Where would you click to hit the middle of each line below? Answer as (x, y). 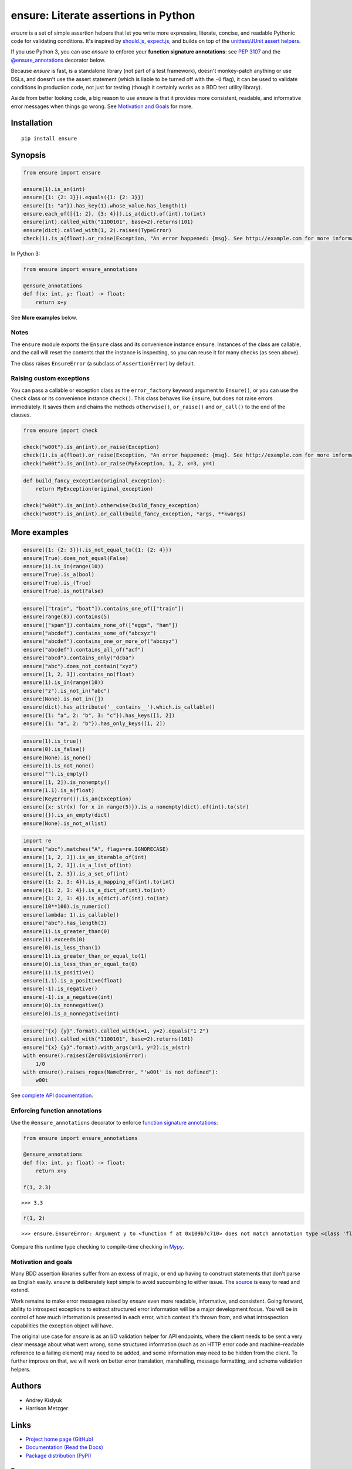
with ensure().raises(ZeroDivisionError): (85, 1056)
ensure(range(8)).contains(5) (67, 617)
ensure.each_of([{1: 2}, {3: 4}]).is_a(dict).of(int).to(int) (114, 214)
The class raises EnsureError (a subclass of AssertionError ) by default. (103, 363)
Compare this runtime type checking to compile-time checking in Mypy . (97, 1247)
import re (37, 841)
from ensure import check (60, 430)
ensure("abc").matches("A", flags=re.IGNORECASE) (96, 849)
